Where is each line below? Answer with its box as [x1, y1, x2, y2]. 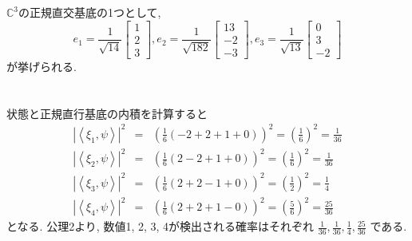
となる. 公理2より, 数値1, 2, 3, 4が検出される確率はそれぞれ [6, 218, 315, 235]
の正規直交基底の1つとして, [18, 4, 161, 21]
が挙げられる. [6, 57, 77, 74]
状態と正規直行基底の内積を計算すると [6, 105, 208, 121]
